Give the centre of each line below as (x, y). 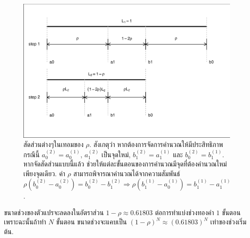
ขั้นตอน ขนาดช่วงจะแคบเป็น (92, 222)
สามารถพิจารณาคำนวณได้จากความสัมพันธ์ (127, 173)
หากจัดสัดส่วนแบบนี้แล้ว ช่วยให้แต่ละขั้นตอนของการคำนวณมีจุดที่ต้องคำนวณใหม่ (125, 164)
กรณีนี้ (32, 154)
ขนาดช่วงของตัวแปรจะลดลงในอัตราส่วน (54, 212)
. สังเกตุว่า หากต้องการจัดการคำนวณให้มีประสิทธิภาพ (156, 144)
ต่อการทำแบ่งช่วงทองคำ (184, 212)
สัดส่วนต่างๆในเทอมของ (54, 144)
